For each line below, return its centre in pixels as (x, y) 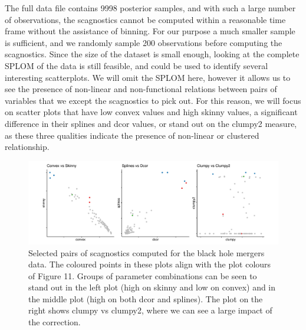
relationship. (27, 147)
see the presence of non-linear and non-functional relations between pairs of (141, 89)
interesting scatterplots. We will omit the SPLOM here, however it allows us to (148, 77)
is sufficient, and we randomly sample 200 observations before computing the (144, 42)
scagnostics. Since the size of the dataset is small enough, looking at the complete (152, 54)
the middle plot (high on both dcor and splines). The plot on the (146, 298)
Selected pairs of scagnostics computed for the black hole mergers (147, 252)
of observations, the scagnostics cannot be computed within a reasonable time (145, 19)
